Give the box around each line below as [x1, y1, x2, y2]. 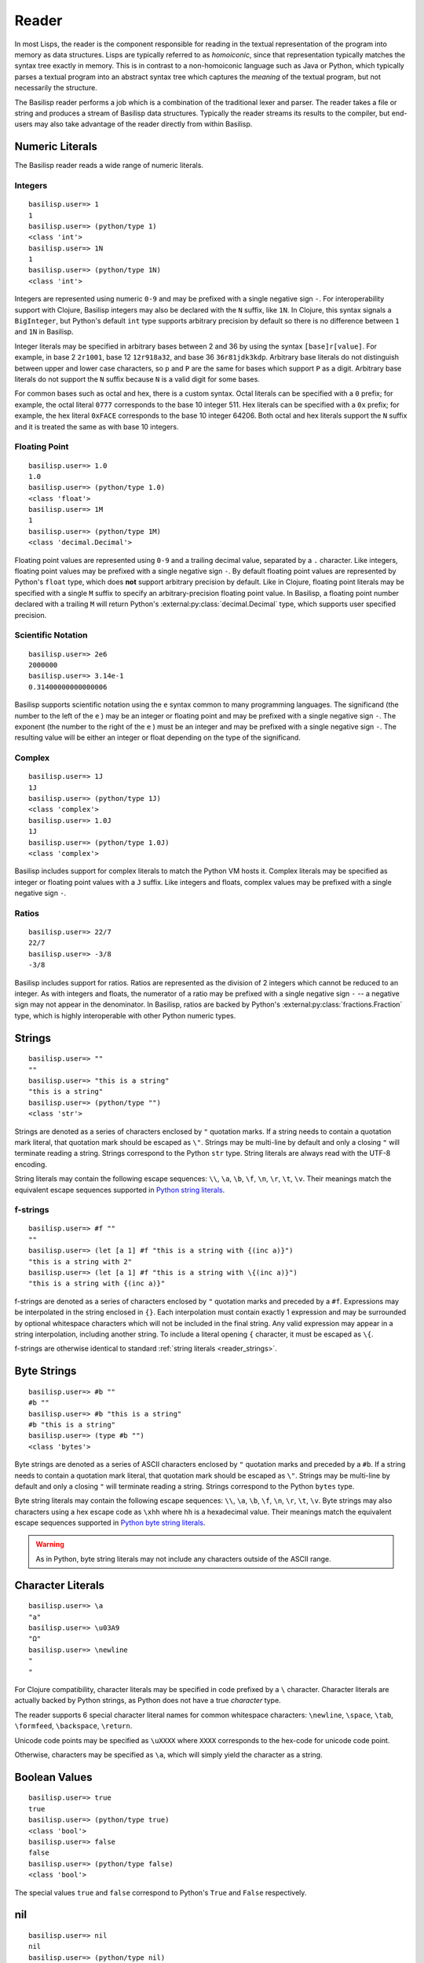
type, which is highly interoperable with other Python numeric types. [14, 1011, 236, 1020]
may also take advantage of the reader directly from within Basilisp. [34, 119, 253, 129]
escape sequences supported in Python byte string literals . [14, 1518, 206, 1527]
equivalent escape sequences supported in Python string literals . [14, 1185, 225, 1194]
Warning [35, 1540, 64, 1549]
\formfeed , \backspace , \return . [14, 1721, 133, 1731]
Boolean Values [14, 1771, 93, 1784]
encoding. [14, 1159, 47, 1169]
